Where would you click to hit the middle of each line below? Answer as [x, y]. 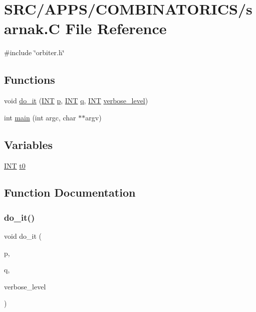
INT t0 [15, 165]
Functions [30, 80]
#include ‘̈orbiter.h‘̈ [34, 52]
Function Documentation [70, 192]
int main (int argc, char [40, 117]
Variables [29, 144]
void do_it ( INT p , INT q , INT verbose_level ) [76, 101]
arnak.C [32, 28]
